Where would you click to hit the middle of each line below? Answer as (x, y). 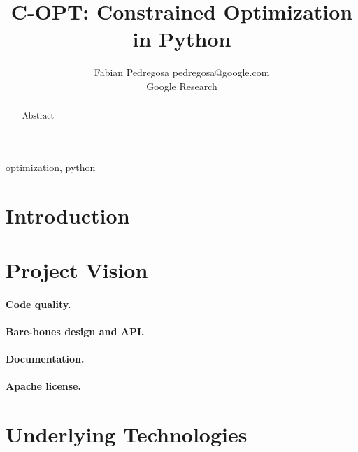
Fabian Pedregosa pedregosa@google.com (182, 72)
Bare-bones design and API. (75, 331)
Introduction (68, 215)
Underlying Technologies (127, 434)
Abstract (38, 116)
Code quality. (38, 304)
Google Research (182, 86)
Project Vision (77, 270)
